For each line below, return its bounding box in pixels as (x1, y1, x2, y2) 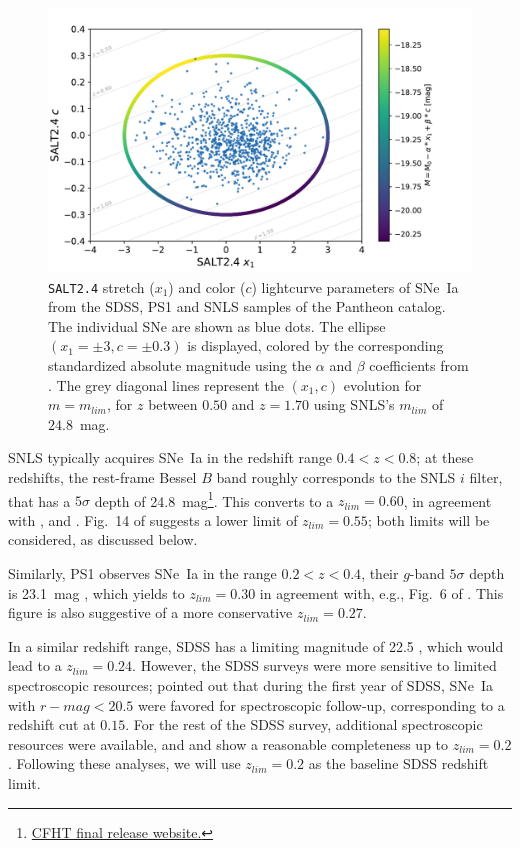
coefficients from (369, 355, 469, 376)
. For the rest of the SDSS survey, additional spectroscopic (125, 714, 483, 735)
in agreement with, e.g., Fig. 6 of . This (259, 582, 504, 603)
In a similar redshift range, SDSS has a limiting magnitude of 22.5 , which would (8, 635, 504, 656)
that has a (8, 490, 71, 511)
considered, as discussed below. (8, 529, 198, 550)
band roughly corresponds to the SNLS (216, 467, 456, 487)
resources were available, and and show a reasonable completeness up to (8, 733, 449, 754)
